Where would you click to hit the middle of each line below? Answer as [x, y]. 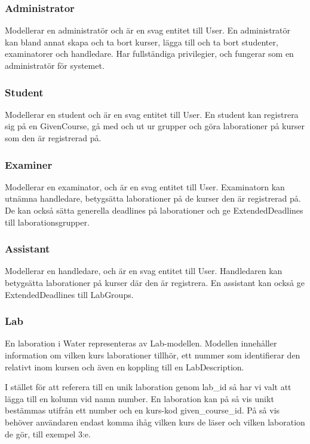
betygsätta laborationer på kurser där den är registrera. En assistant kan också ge [155, 282]
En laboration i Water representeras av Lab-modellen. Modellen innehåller [141, 343]
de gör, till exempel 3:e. [48, 434]
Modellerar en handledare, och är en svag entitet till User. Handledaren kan [144, 271]
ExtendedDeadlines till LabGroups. [69, 294]
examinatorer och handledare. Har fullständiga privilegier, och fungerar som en [149, 54]
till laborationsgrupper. [47, 222]
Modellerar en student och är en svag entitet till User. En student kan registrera [152, 114]
